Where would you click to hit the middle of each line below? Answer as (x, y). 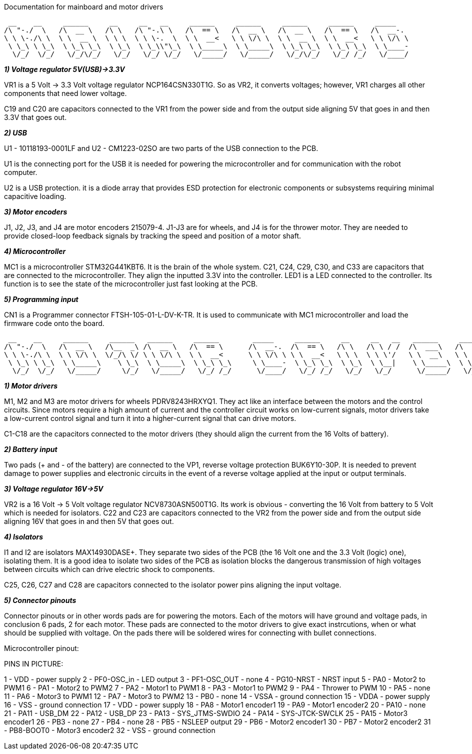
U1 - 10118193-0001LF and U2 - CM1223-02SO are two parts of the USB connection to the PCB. (161, 148)
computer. (21, 172)
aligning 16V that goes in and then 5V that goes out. (89, 521)
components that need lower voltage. (65, 93)
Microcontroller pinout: (41, 648)
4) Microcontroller (35, 251)
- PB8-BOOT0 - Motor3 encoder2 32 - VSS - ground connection (110, 730)
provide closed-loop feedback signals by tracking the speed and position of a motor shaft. (153, 236)
